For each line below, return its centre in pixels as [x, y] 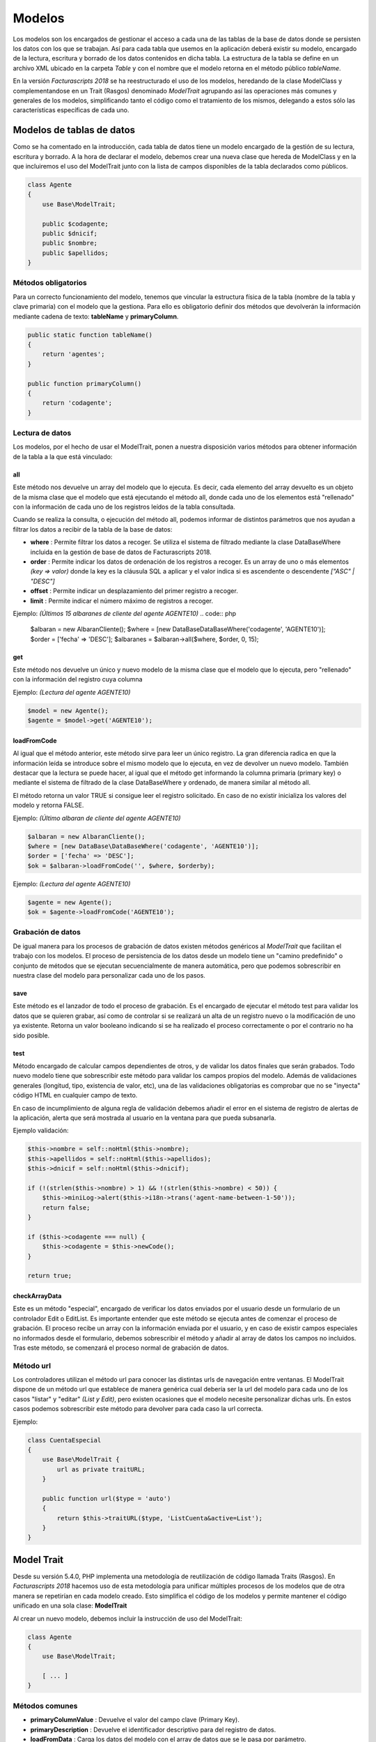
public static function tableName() [90, 335]
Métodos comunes [45, 1706]
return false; [66, 1208]
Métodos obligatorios [50, 283]
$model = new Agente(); [68, 710]
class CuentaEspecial [64, 1440]
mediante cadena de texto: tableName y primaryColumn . [96, 316]
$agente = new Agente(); [70, 902]
